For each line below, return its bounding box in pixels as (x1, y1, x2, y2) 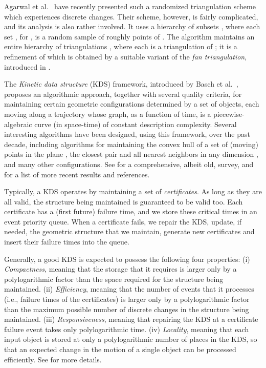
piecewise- (213, 108, 245, 119)
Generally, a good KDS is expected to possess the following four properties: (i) (4, 253, 250, 264)
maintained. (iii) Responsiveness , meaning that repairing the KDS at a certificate (4, 314, 258, 324)
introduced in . (4, 61, 51, 72)
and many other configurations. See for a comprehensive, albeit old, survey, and (4, 158, 254, 169)
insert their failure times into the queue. (4, 236, 129, 247)
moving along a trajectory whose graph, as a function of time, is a (4, 108, 211, 119)
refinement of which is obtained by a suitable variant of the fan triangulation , (4, 51, 247, 62)
